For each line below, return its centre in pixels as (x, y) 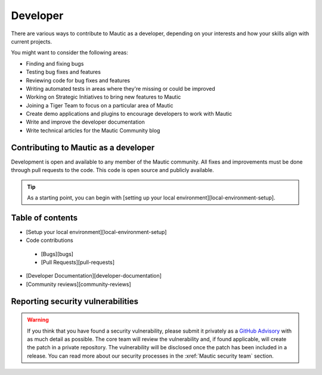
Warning (38, 320)
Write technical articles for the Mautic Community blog (93, 130)
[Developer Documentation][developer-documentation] (94, 276)
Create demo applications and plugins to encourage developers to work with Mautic (129, 114)
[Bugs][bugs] (57, 254)
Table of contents (44, 218)
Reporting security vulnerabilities (75, 301)
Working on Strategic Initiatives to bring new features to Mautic (103, 97)
